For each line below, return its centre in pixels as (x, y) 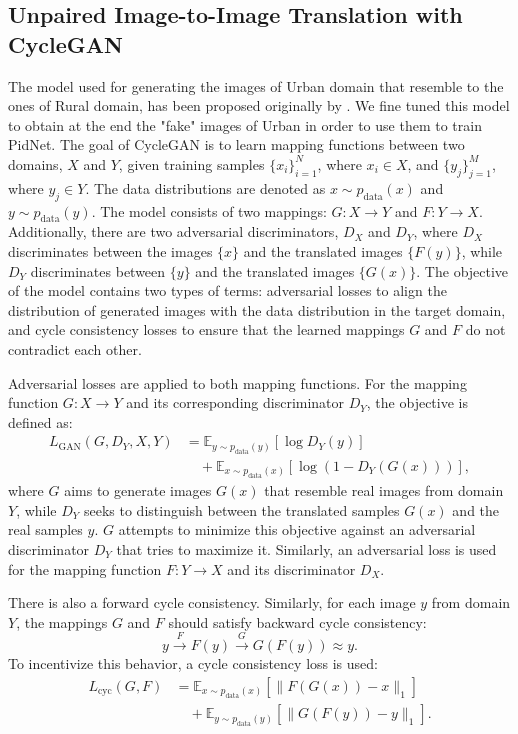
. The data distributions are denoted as (205, 187)
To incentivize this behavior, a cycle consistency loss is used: (193, 663)
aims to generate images (138, 490)
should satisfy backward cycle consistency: (297, 621)
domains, (35, 163)
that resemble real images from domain (384, 490)
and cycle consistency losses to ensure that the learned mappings (206, 329)
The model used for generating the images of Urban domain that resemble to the (256, 85)
